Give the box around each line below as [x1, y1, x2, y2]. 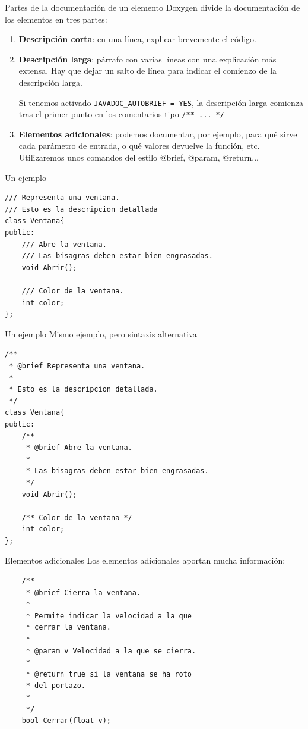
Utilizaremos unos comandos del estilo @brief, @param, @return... [18, 151, 259, 164]
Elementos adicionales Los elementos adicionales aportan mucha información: [5, 554, 285, 567]
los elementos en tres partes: [5, 12, 107, 25]
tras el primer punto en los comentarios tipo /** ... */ [18, 108, 224, 120]
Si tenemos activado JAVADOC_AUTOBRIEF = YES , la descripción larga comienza [18, 96, 303, 108]
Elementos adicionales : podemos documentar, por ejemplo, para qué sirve [18, 127, 297, 140]
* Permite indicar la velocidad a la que [26, 611, 192, 620]
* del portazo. [26, 681, 86, 690]
